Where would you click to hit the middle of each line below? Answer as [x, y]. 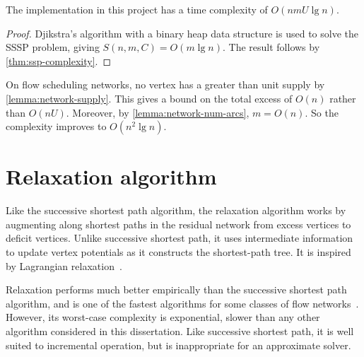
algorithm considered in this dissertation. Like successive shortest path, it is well [180, 331]
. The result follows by [271, 47]
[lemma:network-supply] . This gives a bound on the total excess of [149, 98]
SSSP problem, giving [53, 47]
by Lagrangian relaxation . [64, 265]
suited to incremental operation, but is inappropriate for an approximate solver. [178, 345]
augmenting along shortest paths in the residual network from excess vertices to [178, 224]
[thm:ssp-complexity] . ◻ [59, 60]
